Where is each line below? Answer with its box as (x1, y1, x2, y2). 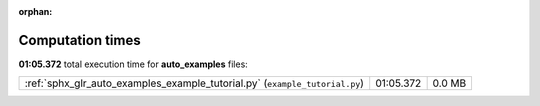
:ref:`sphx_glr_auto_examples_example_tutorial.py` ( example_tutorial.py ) (24, 76, 365, 90)
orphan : (18, 6, 53, 17)
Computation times (18, 31, 141, 49)
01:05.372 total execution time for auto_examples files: (18, 58, 249, 70)
